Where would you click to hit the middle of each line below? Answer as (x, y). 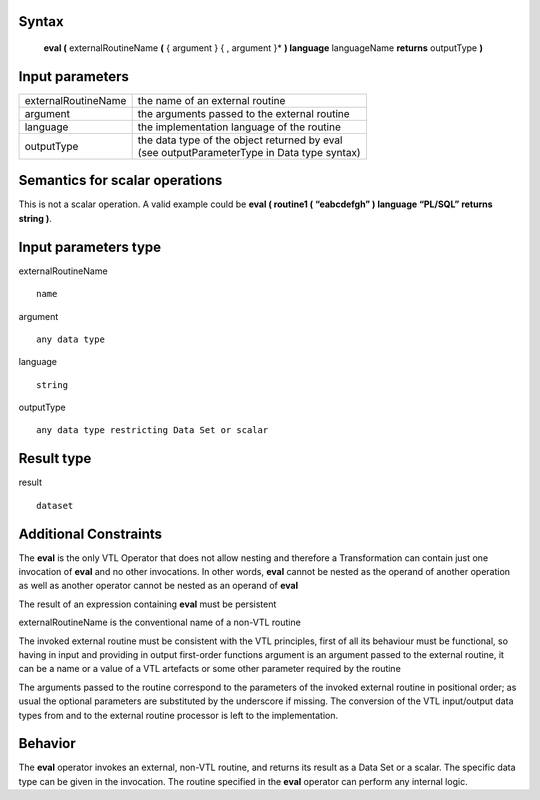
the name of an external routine (211, 100)
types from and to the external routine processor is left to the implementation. (178, 715)
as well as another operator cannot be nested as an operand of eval (158, 586)
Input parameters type (90, 246)
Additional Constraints (90, 533)
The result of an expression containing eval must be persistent (147, 604)
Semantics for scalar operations (120, 180)
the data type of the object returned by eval (240, 140)
